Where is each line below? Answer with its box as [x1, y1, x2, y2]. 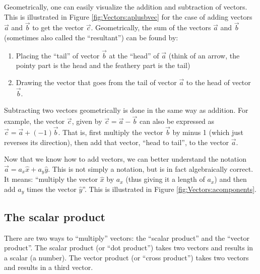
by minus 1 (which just [172, 127, 244, 138]
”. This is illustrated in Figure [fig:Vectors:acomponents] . [82, 183, 256, 194]
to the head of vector [186, 77, 251, 87]
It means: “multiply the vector [4, 174, 98, 184]
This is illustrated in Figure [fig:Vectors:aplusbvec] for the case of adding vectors [4, 11, 252, 22]
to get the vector [32, 22, 84, 33]
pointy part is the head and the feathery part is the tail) [16, 60, 190, 71]
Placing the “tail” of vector [16, 50, 100, 60]
